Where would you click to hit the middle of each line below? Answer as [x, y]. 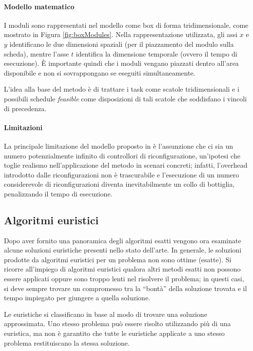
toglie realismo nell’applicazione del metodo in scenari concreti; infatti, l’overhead [126, 165]
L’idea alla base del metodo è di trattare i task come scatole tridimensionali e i [122, 89]
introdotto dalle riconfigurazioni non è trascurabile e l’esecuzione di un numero [122, 174]
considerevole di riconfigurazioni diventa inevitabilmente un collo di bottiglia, [119, 184]
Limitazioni [23, 127]
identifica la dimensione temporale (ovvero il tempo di [156, 53]
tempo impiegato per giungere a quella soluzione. [77, 298]
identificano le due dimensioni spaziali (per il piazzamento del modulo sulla [122, 44]
